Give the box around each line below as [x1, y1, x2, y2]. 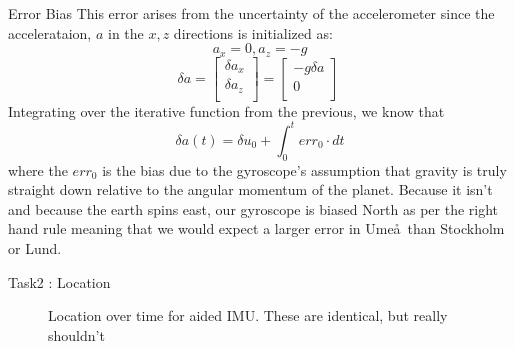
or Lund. [8, 237, 62, 258]
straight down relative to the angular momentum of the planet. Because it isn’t [8, 179, 493, 200]
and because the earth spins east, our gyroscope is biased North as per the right [8, 198, 499, 219]
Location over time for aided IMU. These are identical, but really [48, 305, 448, 326]
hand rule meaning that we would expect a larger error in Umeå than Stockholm [8, 218, 505, 239]
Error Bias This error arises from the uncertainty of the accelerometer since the [8, 3, 495, 23]
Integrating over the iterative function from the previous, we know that [8, 100, 445, 121]
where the [8, 159, 68, 180]
